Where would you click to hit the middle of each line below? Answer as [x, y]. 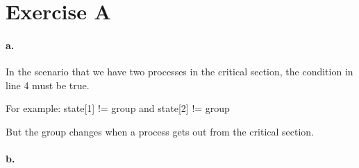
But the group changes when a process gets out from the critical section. [160, 131]
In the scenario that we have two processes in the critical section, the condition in [179, 72]
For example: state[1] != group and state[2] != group [118, 108]
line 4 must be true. [48, 85]
